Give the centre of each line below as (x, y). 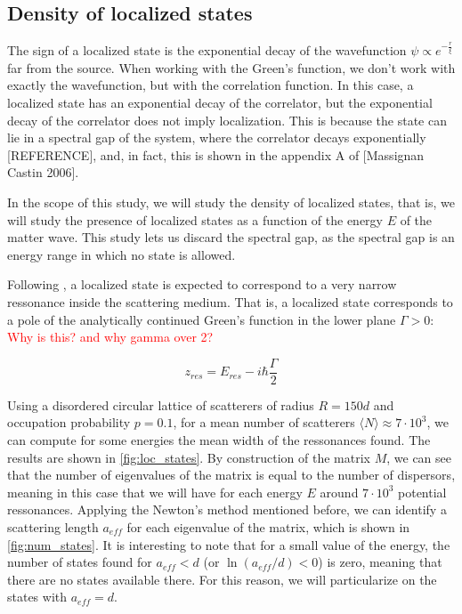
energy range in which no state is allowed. (122, 254)
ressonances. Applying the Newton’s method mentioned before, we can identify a (227, 509)
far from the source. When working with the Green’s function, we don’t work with (231, 67)
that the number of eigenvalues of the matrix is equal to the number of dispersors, (231, 475)
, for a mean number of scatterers (264, 422)
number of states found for (80, 562)
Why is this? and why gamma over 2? (110, 337)
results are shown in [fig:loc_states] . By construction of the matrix (189, 457)
